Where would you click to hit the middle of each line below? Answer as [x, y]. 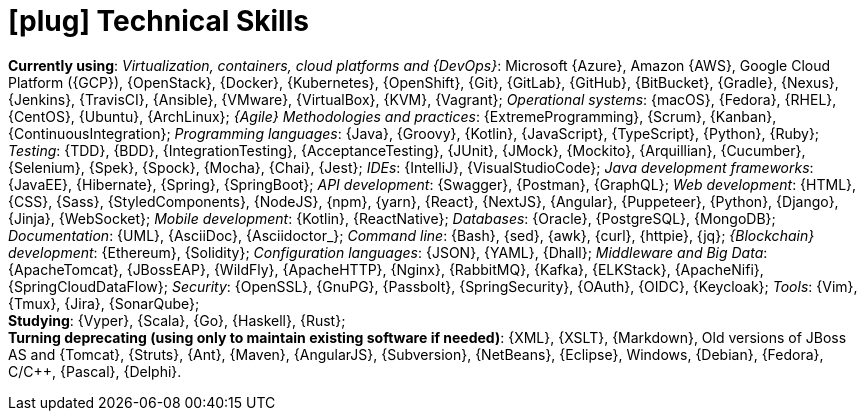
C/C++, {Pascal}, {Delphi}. [95, 371]
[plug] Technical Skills [158, 21]
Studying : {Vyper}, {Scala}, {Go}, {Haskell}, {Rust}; [177, 320]
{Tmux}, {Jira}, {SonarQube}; [104, 303]
